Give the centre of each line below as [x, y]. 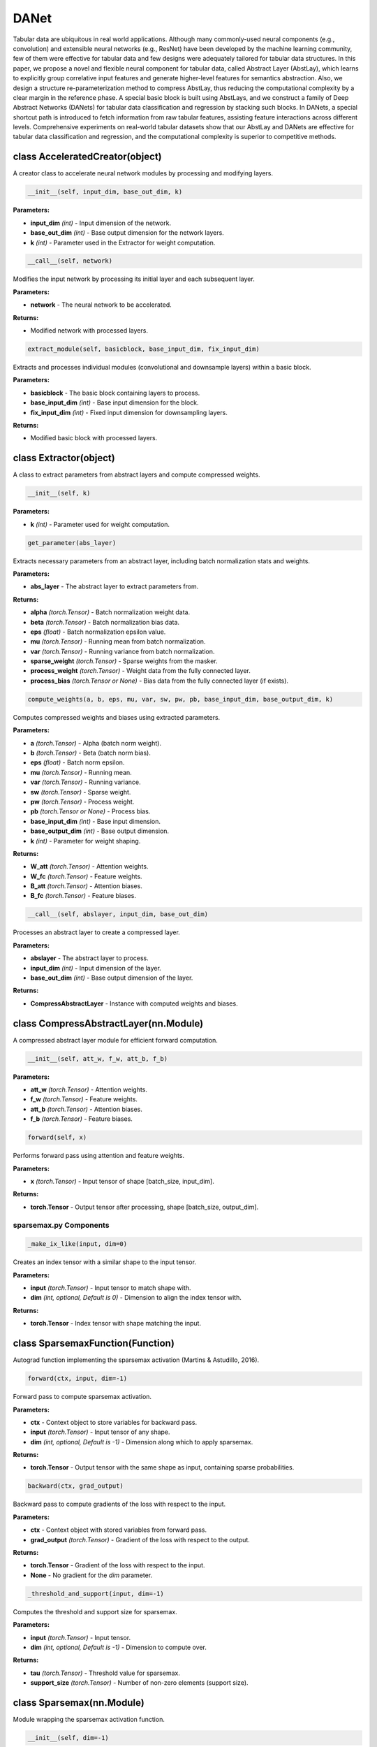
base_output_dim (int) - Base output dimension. [100, 831]
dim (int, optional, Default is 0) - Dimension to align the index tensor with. [136, 1298]
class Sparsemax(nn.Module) [79, 1703]
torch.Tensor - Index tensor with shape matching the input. [116, 1324]
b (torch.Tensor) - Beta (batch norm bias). [91, 753]
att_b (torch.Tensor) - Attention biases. [86, 1109]
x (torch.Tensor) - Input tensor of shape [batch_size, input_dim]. [122, 1181]
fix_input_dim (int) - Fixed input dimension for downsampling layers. [129, 412]
